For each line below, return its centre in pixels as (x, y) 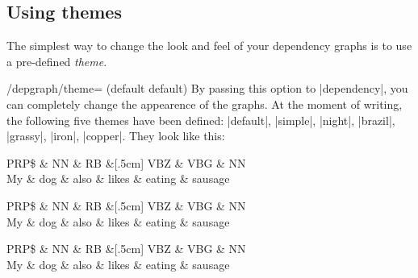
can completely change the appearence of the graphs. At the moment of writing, (205, 104)
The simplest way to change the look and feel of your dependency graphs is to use (209, 46)
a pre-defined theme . (57, 61)
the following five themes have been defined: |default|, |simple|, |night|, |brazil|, (201, 120)
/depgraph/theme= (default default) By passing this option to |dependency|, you (207, 88)
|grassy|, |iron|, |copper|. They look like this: (116, 136)
